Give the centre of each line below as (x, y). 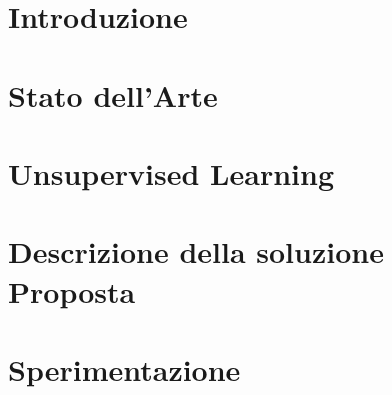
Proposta (72, 290)
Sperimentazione (124, 368)
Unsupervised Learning (171, 172)
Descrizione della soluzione (196, 251)
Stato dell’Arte (113, 94)
